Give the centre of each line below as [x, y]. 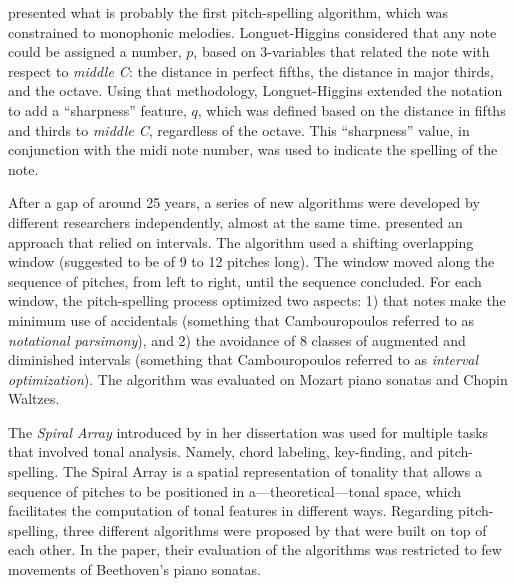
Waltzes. [34, 398]
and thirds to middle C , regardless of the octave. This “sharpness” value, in [239, 129]
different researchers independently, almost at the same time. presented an [235, 221]
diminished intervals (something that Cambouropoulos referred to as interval [243, 359]
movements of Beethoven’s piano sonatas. [134, 569]
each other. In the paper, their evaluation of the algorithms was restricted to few [255, 549]
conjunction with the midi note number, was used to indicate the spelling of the [253, 149]
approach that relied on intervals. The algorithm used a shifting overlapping [241, 241]
